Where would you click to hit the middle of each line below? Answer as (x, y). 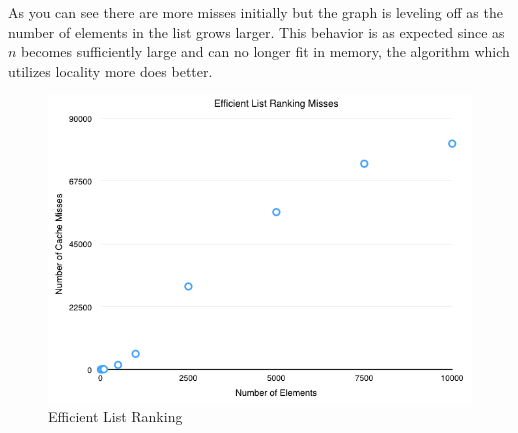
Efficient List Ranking (115, 416)
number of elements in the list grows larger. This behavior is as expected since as (256, 31)
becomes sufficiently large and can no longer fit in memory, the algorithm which (265, 51)
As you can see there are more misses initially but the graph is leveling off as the (255, 12)
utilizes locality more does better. (110, 70)
